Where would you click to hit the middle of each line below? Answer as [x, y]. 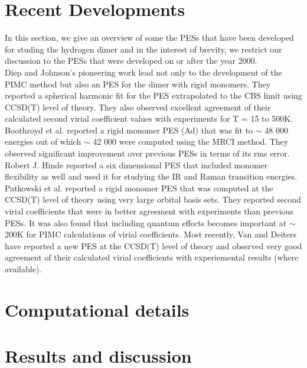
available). [23, 269]
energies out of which [43, 141]
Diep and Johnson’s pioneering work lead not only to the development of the [143, 72]
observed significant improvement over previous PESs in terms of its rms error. [147, 153]
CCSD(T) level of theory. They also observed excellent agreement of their [138, 107]
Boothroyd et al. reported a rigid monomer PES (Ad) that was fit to [129, 130]
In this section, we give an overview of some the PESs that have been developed [149, 38]
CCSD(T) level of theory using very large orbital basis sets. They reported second [153, 199]
